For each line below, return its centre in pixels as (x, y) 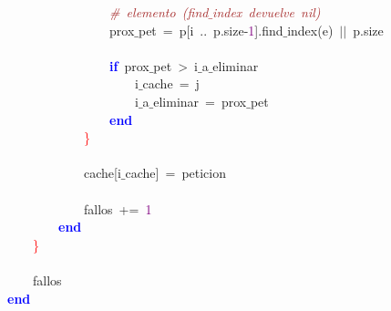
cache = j (171, 83)
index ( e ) (310, 30)
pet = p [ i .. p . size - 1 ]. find (211, 30)
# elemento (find (159, 12)
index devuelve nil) (267, 12)
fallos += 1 (118, 208)
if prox (129, 65)
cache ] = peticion (176, 173)
